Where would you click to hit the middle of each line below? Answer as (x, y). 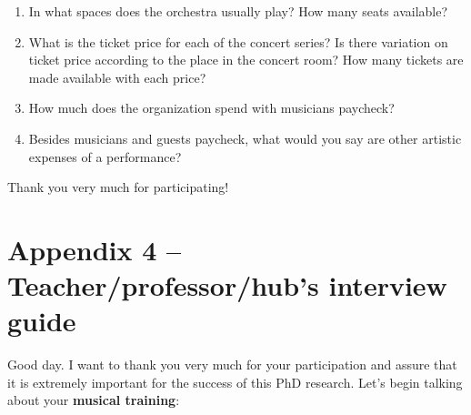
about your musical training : (94, 400)
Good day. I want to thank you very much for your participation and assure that (232, 364)
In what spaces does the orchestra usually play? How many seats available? (238, 11)
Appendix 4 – (95, 249)
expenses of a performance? (105, 156)
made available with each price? (117, 77)
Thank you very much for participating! (118, 187)
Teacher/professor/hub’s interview (227, 285)
